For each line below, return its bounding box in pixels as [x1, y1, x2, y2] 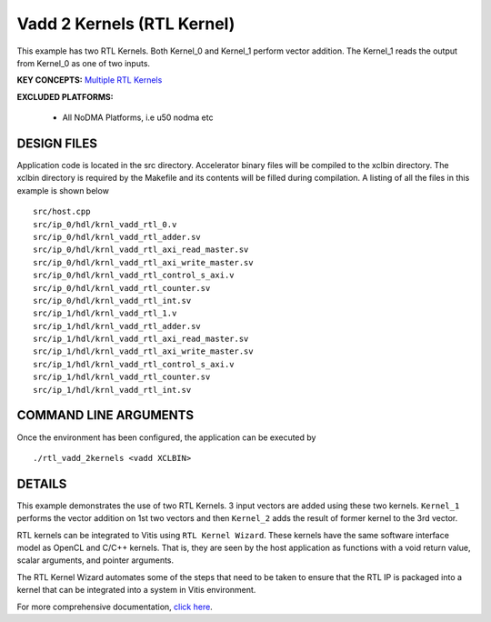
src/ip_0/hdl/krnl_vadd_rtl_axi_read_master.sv [33, 245, 249, 255]
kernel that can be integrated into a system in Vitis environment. [16, 585, 256, 596]
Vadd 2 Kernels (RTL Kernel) [16, 14, 235, 34]
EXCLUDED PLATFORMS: [16, 91, 114, 102]
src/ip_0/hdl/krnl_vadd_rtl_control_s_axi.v [33, 270, 235, 281]
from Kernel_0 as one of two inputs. [16, 57, 150, 68]
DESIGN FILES [16, 135, 97, 151]
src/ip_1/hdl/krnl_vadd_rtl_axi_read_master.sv [33, 334, 249, 345]
